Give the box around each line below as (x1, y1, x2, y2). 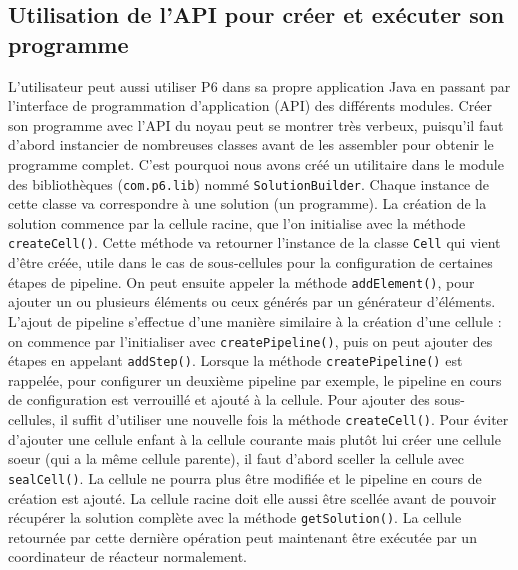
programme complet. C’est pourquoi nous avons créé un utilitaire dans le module (8, 153, 504, 174)
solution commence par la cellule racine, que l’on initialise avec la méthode (8, 212, 466, 233)
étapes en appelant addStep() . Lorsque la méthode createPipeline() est (8, 350, 463, 371)
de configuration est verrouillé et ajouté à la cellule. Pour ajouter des (8, 389, 430, 410)
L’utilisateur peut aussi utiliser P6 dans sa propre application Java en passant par (8, 75, 511, 96)
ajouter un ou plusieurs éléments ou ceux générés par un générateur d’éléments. (8, 291, 496, 312)
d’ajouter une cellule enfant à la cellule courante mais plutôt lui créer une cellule (8, 428, 501, 449)
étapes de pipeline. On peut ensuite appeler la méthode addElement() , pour (8, 271, 475, 292)
